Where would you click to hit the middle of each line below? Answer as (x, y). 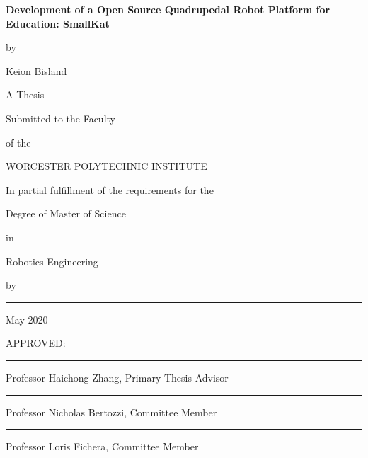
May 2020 (27, 319)
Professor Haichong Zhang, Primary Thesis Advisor (117, 377)
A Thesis (25, 95)
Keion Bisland (36, 70)
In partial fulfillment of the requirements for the (110, 189)
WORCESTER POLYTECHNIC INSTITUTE (107, 166)
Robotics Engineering (52, 261)
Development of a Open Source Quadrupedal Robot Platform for (168, 9)
